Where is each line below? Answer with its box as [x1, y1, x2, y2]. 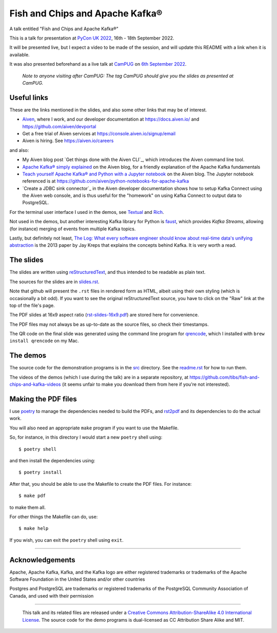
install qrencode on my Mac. [9, 338, 79, 344]
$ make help [18, 526, 49, 531]
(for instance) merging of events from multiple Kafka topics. [9, 226, 136, 232]
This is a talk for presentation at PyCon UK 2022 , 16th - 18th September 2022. [9, 35, 174, 41]
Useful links [9, 93, 49, 102]
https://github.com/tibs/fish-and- [189, 374, 260, 380]
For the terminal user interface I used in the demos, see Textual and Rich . [9, 209, 164, 215]
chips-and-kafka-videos [9, 381, 61, 387]
